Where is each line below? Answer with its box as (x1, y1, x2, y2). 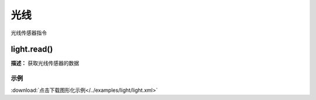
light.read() (11, 44, 53, 54)
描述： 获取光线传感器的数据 (11, 60, 79, 67)
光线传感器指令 (11, 29, 47, 36)
